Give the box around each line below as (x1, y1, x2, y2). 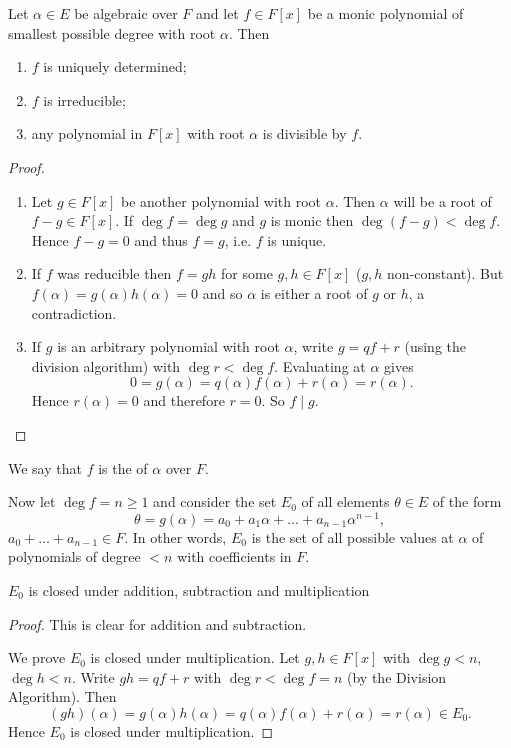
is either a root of (260, 282, 368, 303)
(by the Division (347, 666, 447, 687)
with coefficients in (177, 546, 292, 567)
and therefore (143, 390, 225, 411)
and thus (134, 229, 188, 250)
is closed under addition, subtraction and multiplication (28, 579, 370, 600)
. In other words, (124, 526, 227, 547)
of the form (432, 491, 502, 512)
